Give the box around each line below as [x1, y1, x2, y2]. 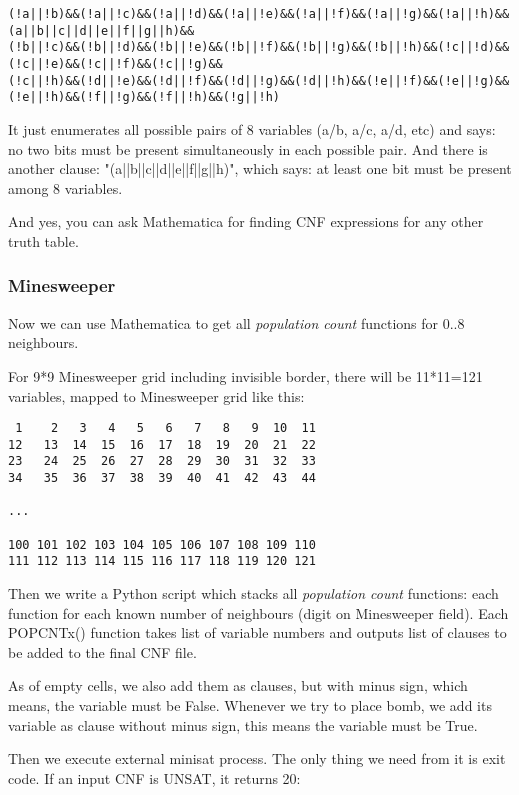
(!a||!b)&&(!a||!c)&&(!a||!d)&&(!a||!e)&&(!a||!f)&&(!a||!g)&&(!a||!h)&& [8, 7, 510, 21]
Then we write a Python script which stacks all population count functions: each [8, 583, 499, 603]
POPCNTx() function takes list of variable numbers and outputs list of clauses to [8, 622, 507, 643]
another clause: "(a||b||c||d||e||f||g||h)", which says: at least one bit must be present [8, 158, 512, 179]
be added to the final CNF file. [8, 641, 197, 662]
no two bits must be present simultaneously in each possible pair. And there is [8, 138, 488, 159]
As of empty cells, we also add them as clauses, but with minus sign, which [8, 675, 468, 696]
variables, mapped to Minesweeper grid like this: [8, 385, 305, 406]
